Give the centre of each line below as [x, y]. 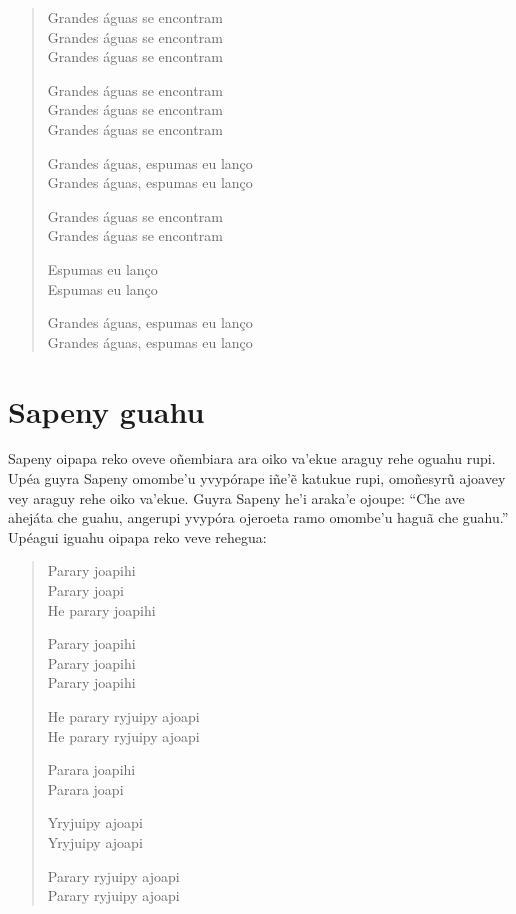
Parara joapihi [91, 769]
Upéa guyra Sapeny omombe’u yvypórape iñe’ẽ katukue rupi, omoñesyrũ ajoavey [257, 478]
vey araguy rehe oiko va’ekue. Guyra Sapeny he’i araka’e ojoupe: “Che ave [236, 497]
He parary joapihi [101, 609]
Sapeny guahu [106, 410]
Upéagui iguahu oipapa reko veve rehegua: [137, 536]
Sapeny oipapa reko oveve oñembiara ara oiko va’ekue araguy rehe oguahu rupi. [252, 458]
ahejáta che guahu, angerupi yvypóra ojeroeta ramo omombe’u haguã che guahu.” [258, 517]
